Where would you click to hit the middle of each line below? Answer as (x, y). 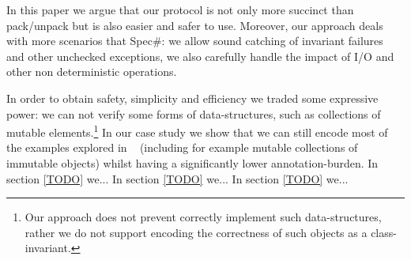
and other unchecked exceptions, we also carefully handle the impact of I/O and (200, 56)
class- (384, 232)
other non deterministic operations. (92, 72)
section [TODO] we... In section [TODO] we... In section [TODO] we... (177, 178)
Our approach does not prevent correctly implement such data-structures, (203, 217)
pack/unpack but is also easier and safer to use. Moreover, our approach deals (195, 25)
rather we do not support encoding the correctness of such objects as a (196, 232)
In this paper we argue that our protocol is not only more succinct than (180, 9)
